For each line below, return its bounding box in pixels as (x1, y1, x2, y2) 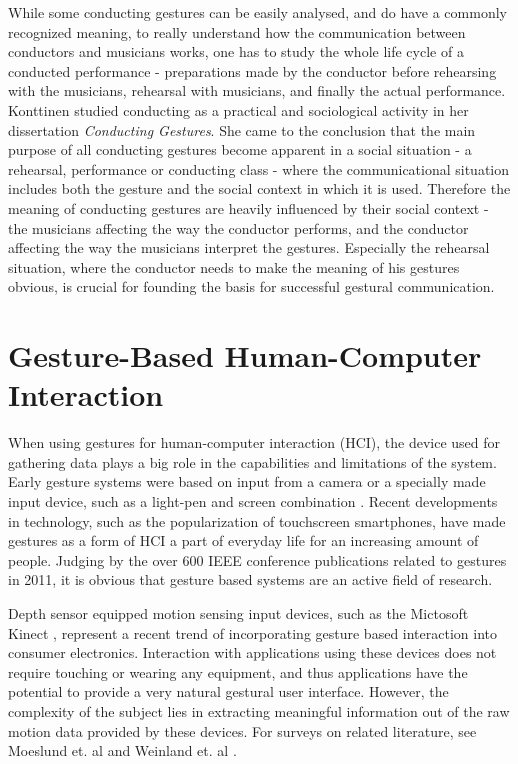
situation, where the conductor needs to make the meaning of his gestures (8, 256, 460, 277)
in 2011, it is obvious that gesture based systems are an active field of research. (8, 569, 493, 590)
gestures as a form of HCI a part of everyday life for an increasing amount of (8, 530, 479, 551)
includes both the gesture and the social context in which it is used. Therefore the (8, 178, 511, 199)
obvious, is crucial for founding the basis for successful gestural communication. (8, 276, 495, 297)
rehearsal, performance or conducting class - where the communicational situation (8, 158, 510, 179)
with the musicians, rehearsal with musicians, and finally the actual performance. (8, 80, 506, 101)
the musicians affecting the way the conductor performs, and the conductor (8, 217, 469, 238)
